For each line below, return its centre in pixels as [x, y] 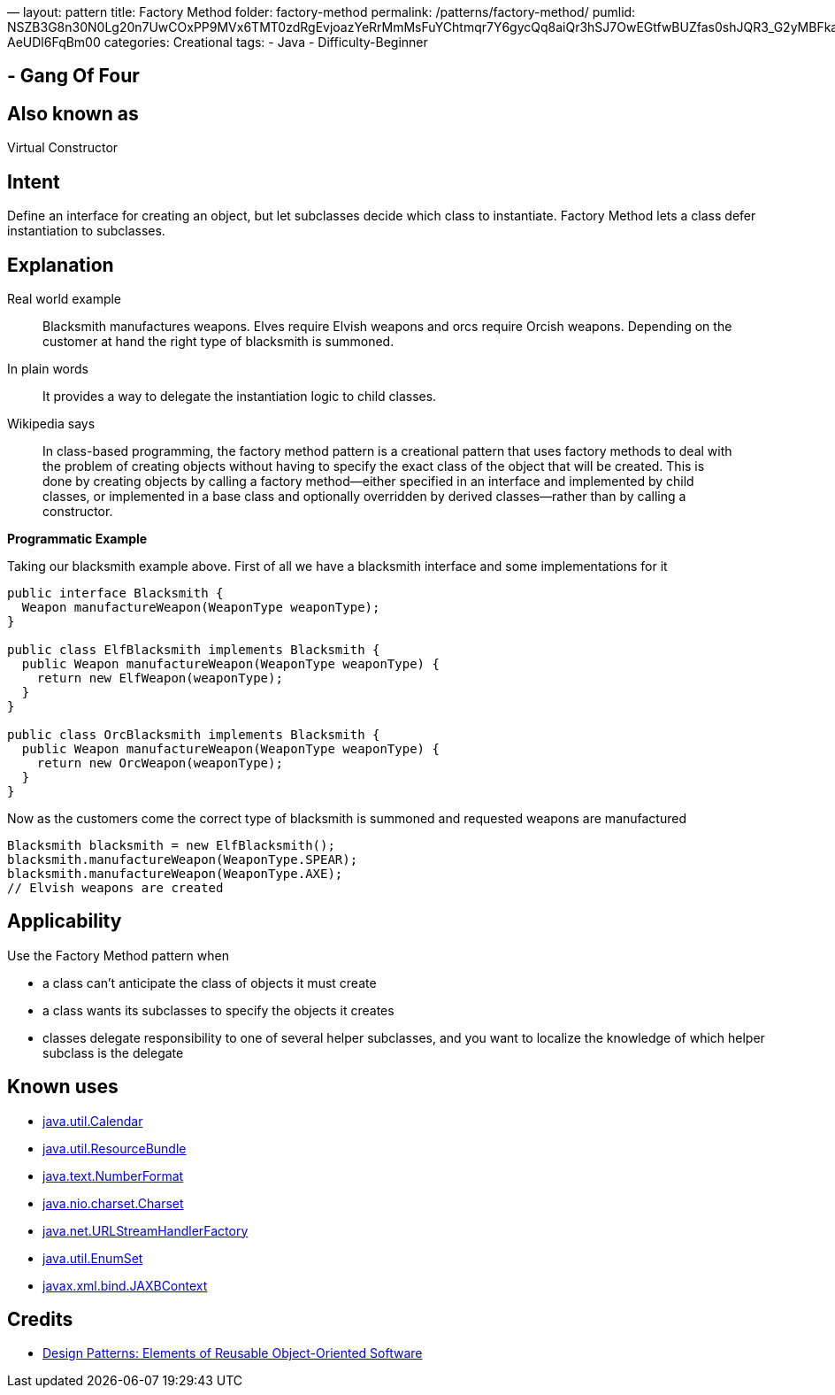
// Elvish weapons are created [115, 887]
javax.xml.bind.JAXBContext [125, 1285]
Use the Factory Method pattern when [118, 955]
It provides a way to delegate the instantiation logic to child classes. [240, 396]
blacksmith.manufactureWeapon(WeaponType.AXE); [175, 873]
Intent [34, 181]
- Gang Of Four [73, 76]
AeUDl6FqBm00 [54, 42]
